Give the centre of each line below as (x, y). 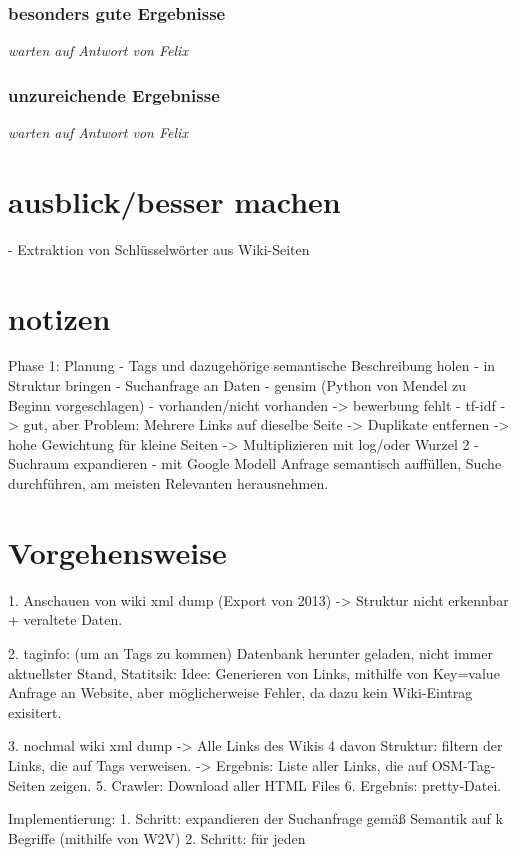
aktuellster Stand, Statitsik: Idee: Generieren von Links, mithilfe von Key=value (254, 672)
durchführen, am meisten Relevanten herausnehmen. (168, 483)
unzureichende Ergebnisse (114, 94)
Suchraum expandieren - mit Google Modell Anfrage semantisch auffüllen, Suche (255, 463)
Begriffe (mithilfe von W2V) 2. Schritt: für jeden (157, 837)
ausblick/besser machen (174, 200)
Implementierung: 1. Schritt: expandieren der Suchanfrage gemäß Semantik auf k (255, 818)
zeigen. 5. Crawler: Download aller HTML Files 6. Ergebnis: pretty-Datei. (275, 784)
